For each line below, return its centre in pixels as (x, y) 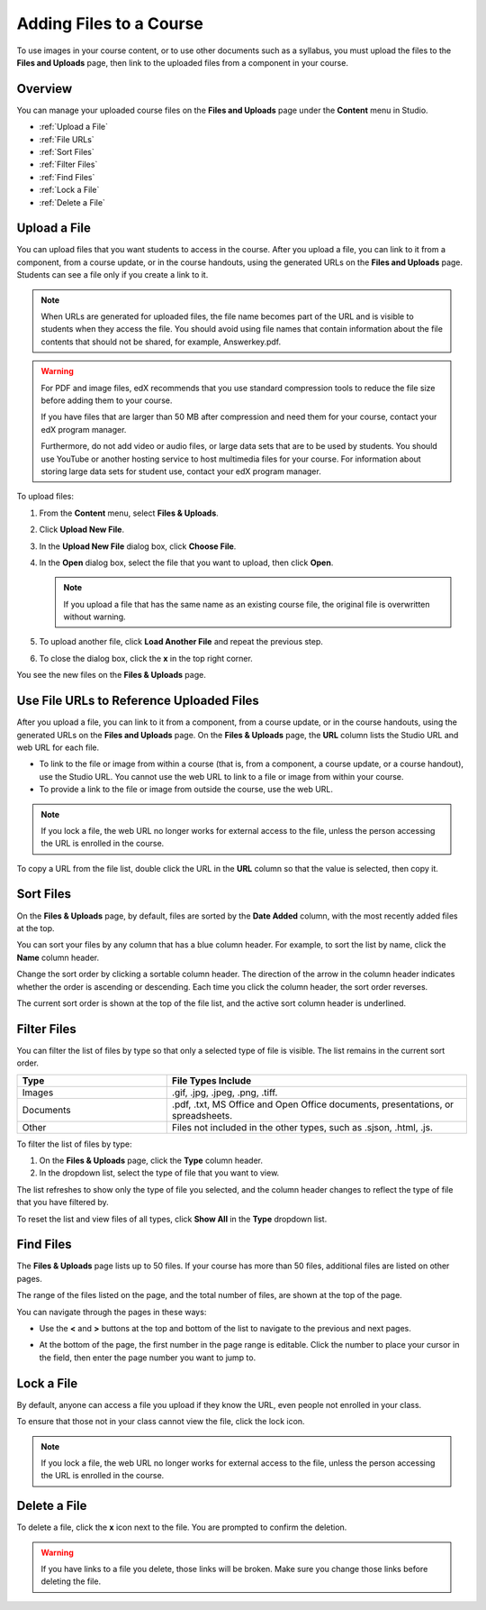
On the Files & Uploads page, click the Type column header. (151, 1160)
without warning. (94, 617)
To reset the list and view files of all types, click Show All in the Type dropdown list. (172, 1219)
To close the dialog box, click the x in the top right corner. (146, 658)
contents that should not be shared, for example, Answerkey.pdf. (161, 342)
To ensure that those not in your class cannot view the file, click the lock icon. (161, 1422)
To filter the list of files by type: (74, 1144)
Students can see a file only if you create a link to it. (112, 275)
